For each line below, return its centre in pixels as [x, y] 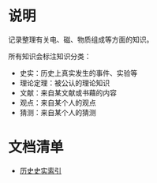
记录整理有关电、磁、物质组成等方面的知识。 [81, 39]
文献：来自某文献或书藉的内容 [68, 92]
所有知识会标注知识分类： [50, 56]
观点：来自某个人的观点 [58, 103]
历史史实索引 [40, 170]
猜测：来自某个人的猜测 [58, 112]
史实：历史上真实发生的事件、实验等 [78, 73]
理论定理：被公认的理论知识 [65, 83]
